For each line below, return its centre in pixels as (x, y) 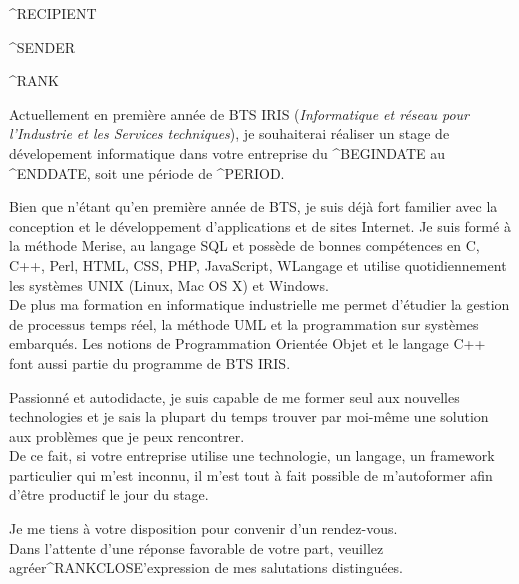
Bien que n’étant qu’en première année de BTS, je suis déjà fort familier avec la (253, 206)
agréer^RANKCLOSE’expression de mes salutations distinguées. (206, 567)
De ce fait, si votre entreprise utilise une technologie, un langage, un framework (252, 455)
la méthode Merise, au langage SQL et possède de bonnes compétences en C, (244, 245)
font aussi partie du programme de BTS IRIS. (150, 362)
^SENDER (42, 46)
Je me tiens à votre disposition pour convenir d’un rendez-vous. (203, 528)
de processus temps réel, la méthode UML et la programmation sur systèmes (244, 323)
